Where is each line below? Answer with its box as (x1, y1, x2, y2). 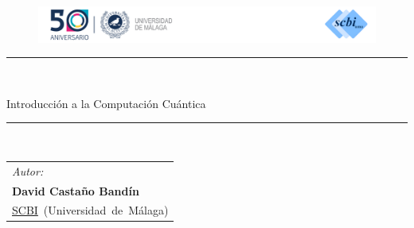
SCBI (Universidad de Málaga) (12, 202, 169, 218)
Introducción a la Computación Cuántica (6, 95, 206, 111)
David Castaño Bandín (12, 182, 139, 199)
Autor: (12, 162, 44, 179)
